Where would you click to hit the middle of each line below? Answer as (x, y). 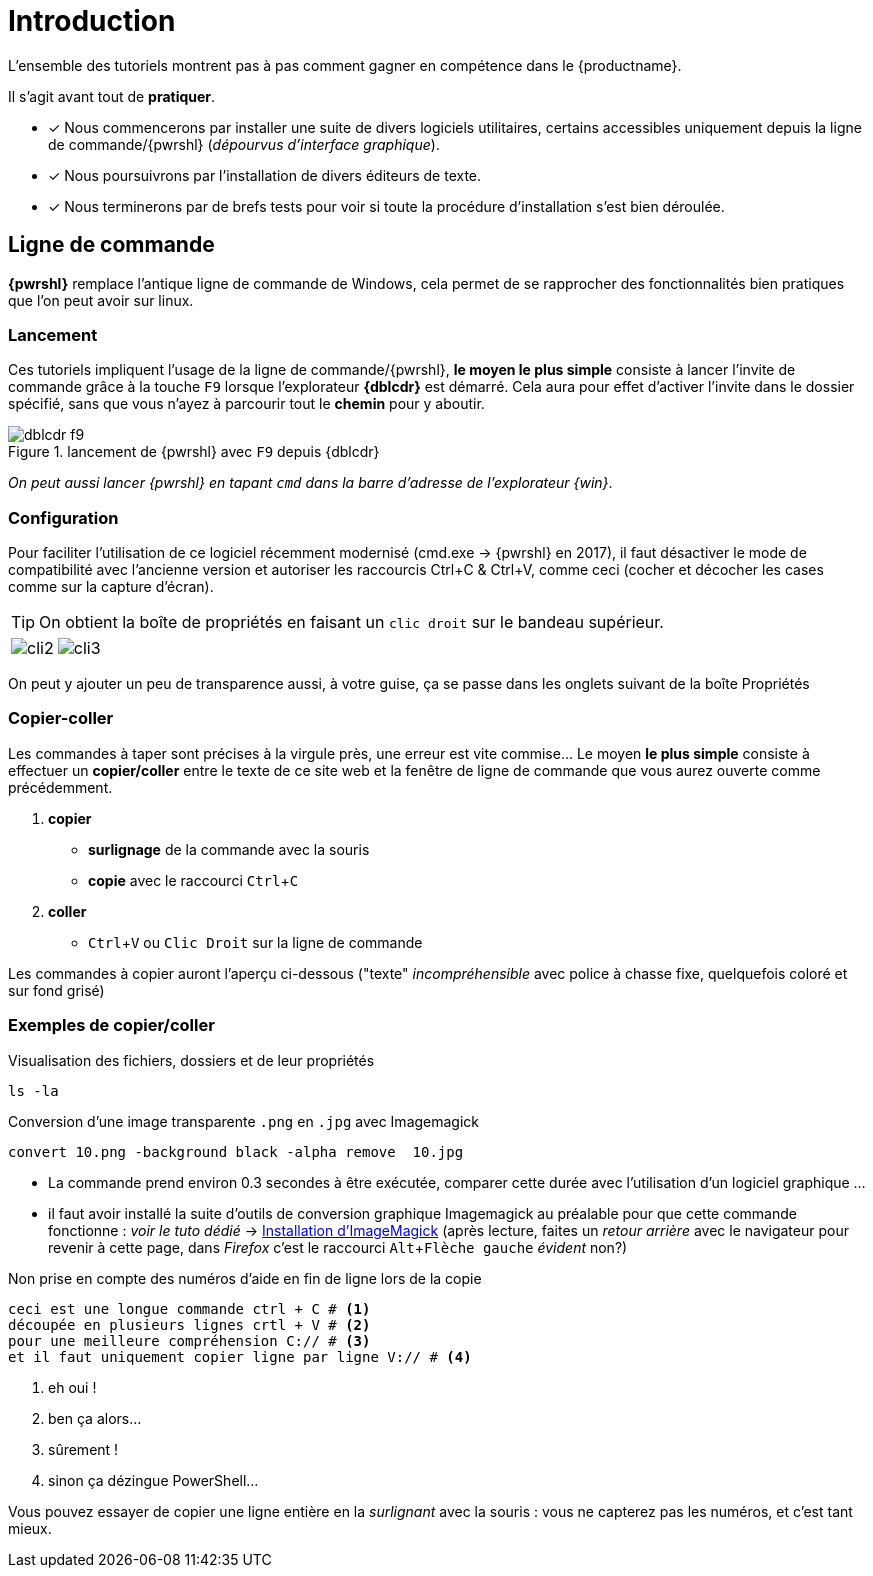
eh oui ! (72, 1387)
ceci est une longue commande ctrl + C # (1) (189, 1308)
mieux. (30, 1528)
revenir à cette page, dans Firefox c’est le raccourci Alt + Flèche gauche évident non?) (338, 1247)
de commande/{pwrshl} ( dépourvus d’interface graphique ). (244, 144)
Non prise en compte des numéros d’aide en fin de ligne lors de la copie (245, 1278)
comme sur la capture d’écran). (111, 587)
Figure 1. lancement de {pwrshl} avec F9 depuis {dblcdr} (194, 452)
